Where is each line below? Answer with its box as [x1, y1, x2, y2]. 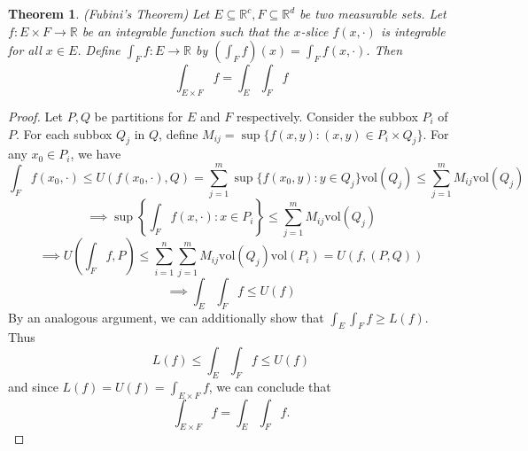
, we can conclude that [208, 377, 331, 395]
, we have [70, 144, 121, 163]
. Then [366, 41, 403, 59]
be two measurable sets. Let [299, 4, 446, 22]
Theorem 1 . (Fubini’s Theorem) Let [8, 4, 210, 22]
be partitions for [94, 106, 183, 125]
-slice [300, 21, 329, 40]
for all [8, 41, 42, 59]
